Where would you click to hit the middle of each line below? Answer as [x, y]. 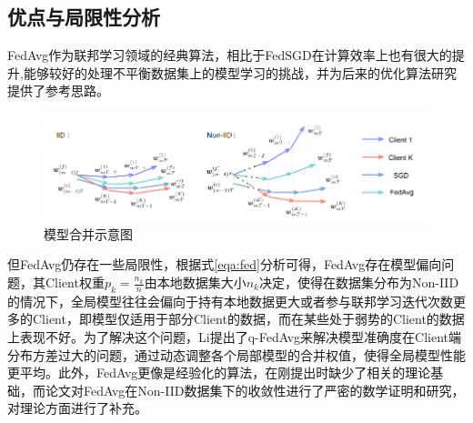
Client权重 [75, 282]
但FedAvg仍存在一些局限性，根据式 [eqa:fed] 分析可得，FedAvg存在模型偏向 [225, 264]
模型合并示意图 [88, 233]
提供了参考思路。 [58, 91]
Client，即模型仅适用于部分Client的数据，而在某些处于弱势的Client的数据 [248, 319]
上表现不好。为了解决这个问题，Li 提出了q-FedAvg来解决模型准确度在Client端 [234, 336]
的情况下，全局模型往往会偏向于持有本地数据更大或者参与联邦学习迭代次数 [230, 301]
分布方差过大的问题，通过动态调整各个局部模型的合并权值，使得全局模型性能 [236, 354]
